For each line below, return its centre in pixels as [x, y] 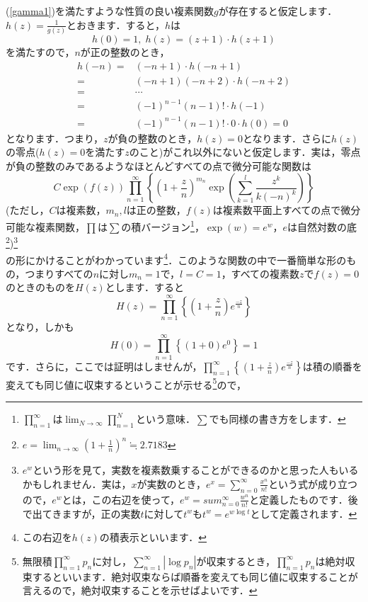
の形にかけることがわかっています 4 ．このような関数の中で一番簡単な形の [176, 259]
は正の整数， [156, 210]
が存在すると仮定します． [278, 11]
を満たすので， [40, 51]
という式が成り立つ [313, 483]
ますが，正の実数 [101, 513]
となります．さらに [287, 138]
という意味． [165, 419]
